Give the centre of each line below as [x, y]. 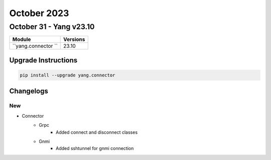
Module [22, 39]
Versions [74, 39]
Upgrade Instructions [43, 60]
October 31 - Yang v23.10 [52, 27]
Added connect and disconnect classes [97, 132]
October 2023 [39, 13]
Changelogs [29, 91]
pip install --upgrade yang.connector [67, 75]
